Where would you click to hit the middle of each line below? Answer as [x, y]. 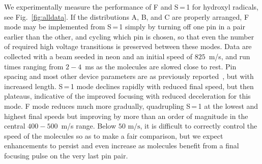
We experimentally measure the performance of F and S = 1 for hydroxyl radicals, [131, 7]
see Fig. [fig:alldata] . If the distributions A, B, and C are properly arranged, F [127, 16]
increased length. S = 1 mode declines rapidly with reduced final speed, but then [129, 86]
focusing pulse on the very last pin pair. [66, 155]
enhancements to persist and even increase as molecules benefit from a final [122, 146]
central [15, 126]
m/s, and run [229, 56]
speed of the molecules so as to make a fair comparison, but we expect [114, 135]
